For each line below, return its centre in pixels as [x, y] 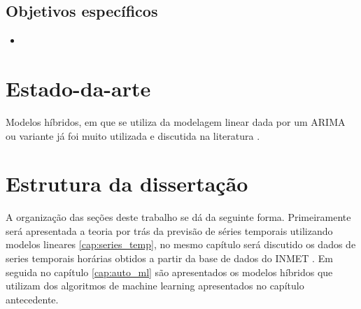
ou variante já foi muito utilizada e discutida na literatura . [133, 135]
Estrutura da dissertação [127, 184]
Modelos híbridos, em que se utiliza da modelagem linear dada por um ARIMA [176, 121]
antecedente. [32, 299]
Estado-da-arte [78, 88]
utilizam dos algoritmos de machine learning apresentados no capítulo [155, 286]
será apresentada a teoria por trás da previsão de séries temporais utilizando [169, 230]
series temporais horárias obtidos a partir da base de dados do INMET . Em [169, 258]
